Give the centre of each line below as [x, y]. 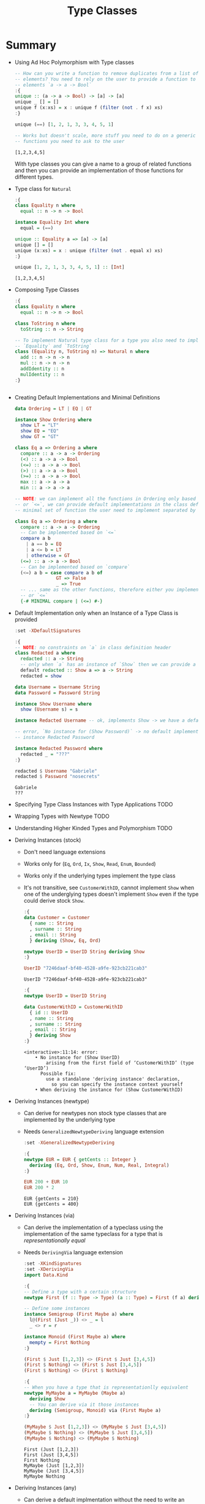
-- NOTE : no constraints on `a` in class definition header [93, 647]
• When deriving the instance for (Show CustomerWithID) [109, 1090]
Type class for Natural [43, 188]
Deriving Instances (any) [46, 1487]
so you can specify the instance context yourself [117, 1085]
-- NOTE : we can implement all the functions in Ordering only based [105, 499]
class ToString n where [45, 323]
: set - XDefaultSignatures [47, 631]
